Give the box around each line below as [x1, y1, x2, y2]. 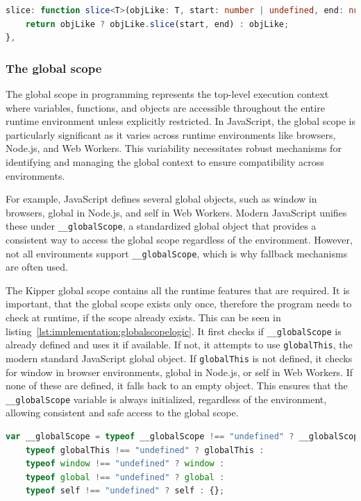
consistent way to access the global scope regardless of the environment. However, [6, 232, 353, 246]
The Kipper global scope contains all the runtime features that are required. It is [6, 282, 350, 297]
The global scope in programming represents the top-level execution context [6, 87, 329, 101]
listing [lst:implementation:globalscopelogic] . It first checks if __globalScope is [6, 323, 342, 338]
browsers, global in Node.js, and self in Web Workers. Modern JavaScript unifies [6, 205, 347, 219]
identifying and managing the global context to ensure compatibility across [6, 154, 324, 169]
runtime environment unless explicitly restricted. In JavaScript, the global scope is [6, 114, 355, 128]
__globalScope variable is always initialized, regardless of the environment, [6, 391, 327, 406]
